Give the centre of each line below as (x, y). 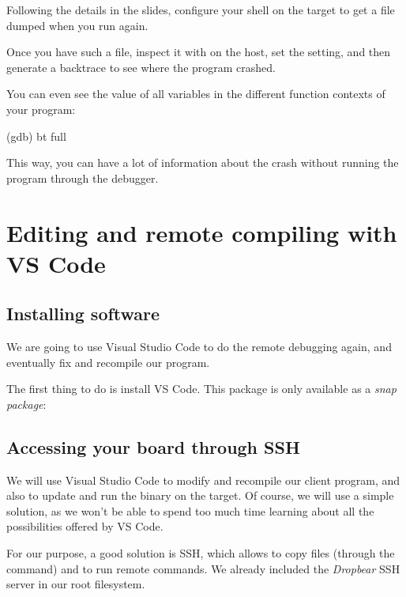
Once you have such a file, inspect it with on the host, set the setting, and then (199, 52)
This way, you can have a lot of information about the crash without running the (203, 162)
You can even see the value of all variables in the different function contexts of (196, 94)
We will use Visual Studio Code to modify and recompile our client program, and (203, 480)
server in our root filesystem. (76, 584)
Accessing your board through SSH (153, 446)
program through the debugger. (83, 178)
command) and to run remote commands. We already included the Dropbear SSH (203, 568)
